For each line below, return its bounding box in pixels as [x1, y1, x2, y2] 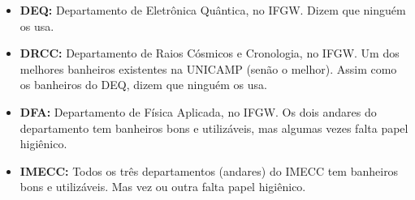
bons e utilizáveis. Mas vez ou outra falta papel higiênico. [19, 178, 306, 195]
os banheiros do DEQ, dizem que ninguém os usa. [19, 76, 267, 93]
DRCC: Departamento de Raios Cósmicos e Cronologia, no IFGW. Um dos [19, 45, 400, 62]
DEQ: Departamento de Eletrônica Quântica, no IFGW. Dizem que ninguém [19, 2, 406, 18]
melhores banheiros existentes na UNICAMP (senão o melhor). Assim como [19, 60, 397, 77]
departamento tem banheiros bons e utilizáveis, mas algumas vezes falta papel [19, 119, 409, 136]
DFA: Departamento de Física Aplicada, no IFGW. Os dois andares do [19, 103, 377, 120]
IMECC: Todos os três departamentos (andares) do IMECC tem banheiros [19, 162, 399, 179]
